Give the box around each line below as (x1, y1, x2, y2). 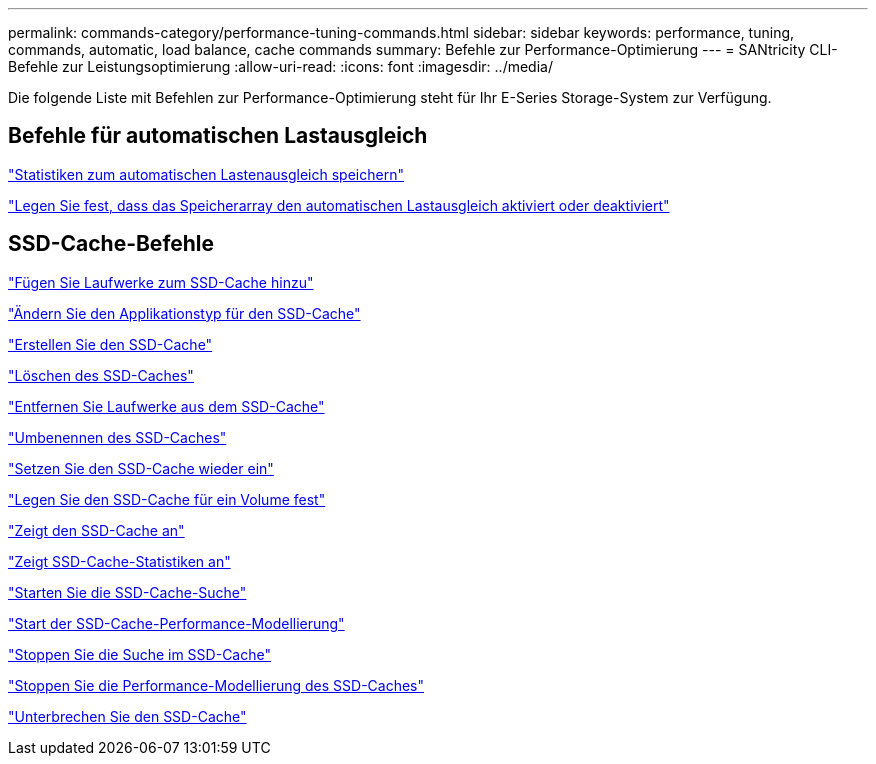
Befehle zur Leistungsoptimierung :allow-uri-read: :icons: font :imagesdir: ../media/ (8, 58, 553, 75)
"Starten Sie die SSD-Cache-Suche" (8, 583, 247, 601)
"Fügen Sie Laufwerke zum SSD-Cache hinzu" (8, 273, 314, 291)
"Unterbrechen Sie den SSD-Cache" (8, 707, 247, 725)
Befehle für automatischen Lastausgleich (8, 123, 428, 149)
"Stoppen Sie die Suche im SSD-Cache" (8, 645, 271, 663)
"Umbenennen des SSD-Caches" (8, 428, 227, 446)
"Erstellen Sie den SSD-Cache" (8, 335, 213, 353)
